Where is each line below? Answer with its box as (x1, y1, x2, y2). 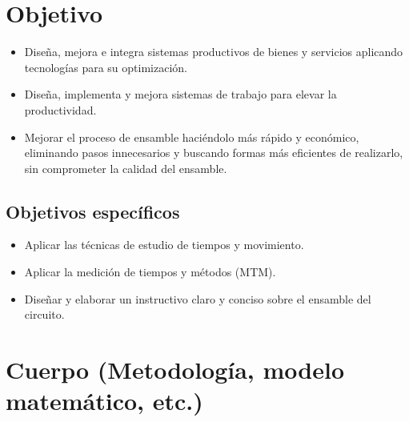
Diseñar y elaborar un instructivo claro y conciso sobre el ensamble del (24, 290, 371, 307)
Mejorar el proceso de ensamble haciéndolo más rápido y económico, (24, 128, 359, 145)
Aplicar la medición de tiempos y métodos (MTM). (24, 263, 276, 280)
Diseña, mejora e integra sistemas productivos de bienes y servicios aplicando (24, 43, 403, 60)
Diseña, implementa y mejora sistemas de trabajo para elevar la (24, 86, 337, 102)
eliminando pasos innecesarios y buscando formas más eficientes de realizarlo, (24, 144, 403, 161)
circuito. (24, 306, 65, 323)
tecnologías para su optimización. (24, 58, 187, 75)
